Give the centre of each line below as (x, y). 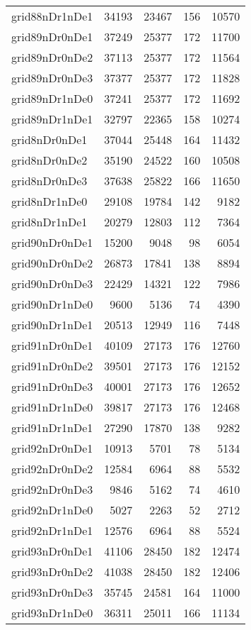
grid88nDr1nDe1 (52, 16)
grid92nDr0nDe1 (52, 448)
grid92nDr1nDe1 (52, 530)
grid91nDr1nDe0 (52, 407)
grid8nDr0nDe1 (49, 139)
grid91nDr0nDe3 (52, 386)
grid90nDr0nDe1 (52, 242)
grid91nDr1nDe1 (52, 427)
